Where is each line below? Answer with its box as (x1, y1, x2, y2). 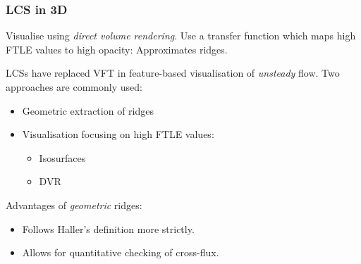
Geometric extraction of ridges (22, 103, 154, 118)
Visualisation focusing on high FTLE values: (22, 127, 214, 142)
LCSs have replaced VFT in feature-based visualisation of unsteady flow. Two (6, 65, 340, 80)
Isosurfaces (39, 150, 86, 165)
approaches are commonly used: (6, 80, 142, 94)
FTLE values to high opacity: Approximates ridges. (6, 42, 228, 56)
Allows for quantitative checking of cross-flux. (22, 245, 219, 260)
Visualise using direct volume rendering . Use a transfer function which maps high (6, 28, 356, 43)
